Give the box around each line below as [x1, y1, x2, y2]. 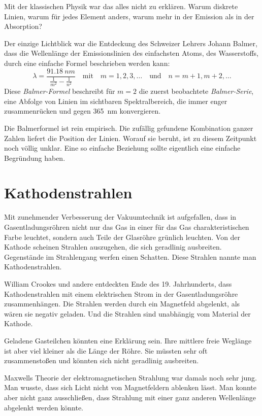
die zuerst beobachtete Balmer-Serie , [139, 86, 254, 96]
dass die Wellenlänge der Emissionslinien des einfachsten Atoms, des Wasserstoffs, [4, 48, 258, 58]
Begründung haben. [4, 152, 65, 163]
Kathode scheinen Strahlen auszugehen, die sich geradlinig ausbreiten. [4, 241, 222, 252]
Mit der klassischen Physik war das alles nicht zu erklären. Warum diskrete [4, 1, 238, 11]
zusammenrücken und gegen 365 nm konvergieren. [4, 106, 161, 116]
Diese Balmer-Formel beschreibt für [4, 86, 115, 96]
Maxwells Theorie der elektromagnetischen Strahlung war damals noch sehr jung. [4, 372, 257, 383]
